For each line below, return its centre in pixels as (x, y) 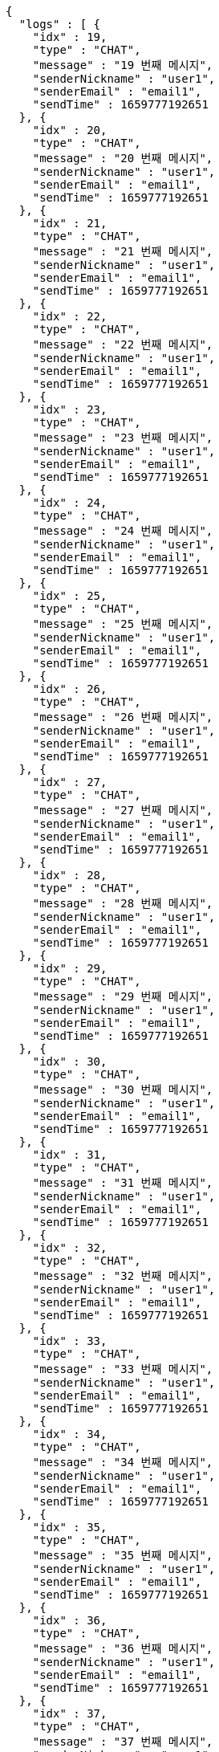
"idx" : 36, (70, 1620)
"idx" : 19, (70, 37)
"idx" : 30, (70, 1061)
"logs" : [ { (60, 24)
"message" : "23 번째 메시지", (123, 438)
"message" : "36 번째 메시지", (123, 1648)
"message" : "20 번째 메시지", (123, 158)
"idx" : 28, (70, 875)
